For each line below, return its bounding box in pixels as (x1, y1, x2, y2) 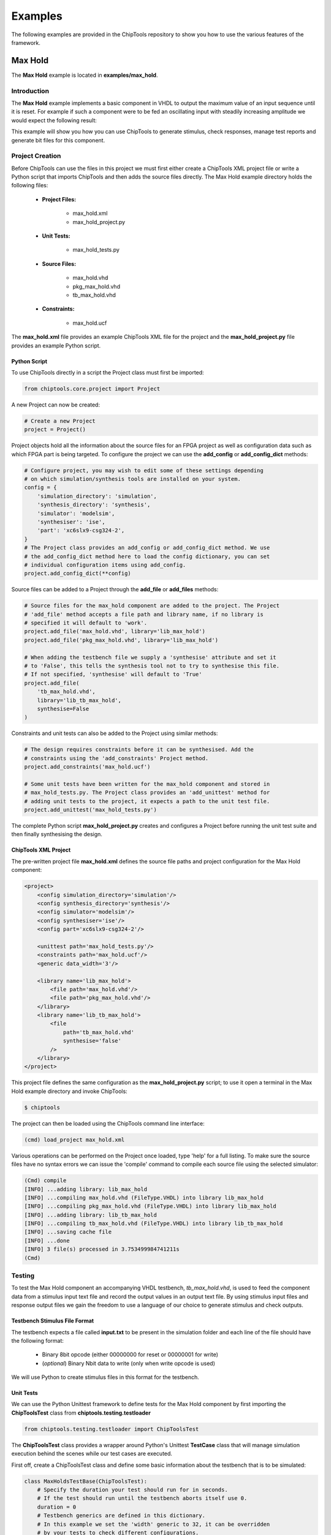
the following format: (11, 1337, 64, 1344)
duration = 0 (37, 1503, 77, 1510)
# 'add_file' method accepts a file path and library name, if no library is (24, 611, 264, 618)
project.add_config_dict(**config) (24, 570, 131, 577)
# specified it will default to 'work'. (24, 620, 147, 626)
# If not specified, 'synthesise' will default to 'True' (24, 671, 202, 678)
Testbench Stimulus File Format (11, 1317, 94, 1324)
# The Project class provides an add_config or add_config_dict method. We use (24, 544, 270, 551)
